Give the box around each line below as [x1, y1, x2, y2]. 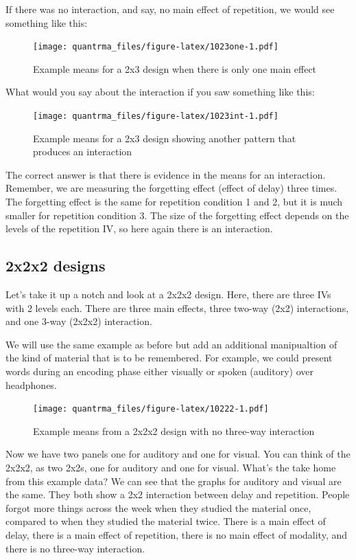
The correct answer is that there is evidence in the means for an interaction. [5, 167, 326, 181]
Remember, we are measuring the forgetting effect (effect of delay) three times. [5, 181, 337, 195]
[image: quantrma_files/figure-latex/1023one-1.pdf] [33, 42, 278, 52]
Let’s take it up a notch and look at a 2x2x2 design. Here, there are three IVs [5, 287, 331, 302]
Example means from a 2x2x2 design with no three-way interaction [33, 423, 315, 438]
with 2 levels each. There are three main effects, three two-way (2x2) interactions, [5, 300, 349, 315]
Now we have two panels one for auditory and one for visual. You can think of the [5, 447, 351, 461]
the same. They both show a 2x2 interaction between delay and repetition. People [5, 487, 350, 502]
